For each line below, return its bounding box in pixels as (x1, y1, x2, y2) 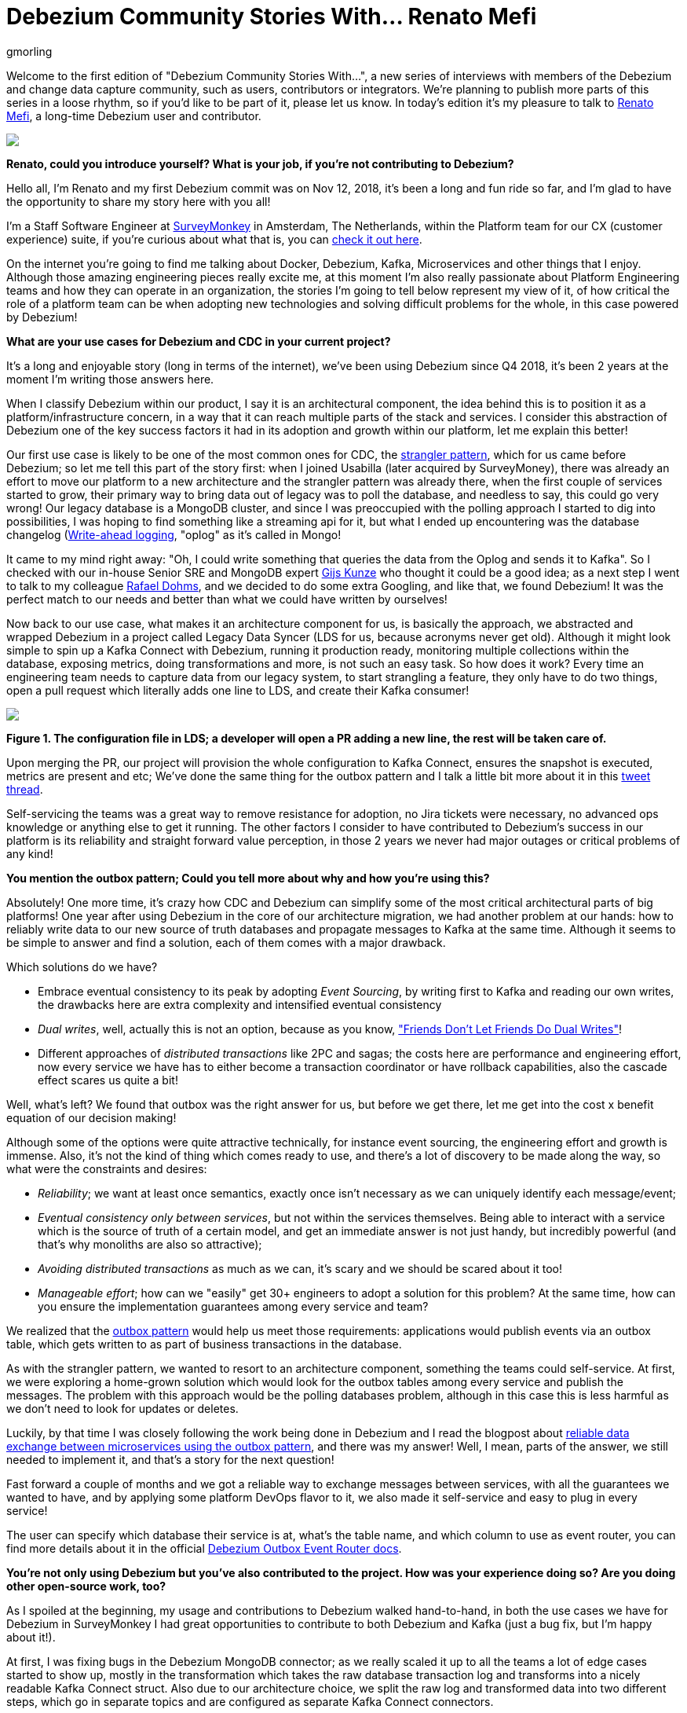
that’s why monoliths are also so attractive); (38, 1237, 262, 1251)
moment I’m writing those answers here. (6, 372, 214, 386)
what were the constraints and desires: (6, 1161, 207, 1176)
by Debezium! (6, 310, 78, 324)
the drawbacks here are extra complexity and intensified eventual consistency (38, 997, 442, 1011)
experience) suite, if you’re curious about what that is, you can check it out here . (6, 232, 422, 246)
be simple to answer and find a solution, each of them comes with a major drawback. (6, 935, 446, 949)
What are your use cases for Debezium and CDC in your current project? (6, 334, 391, 348)
